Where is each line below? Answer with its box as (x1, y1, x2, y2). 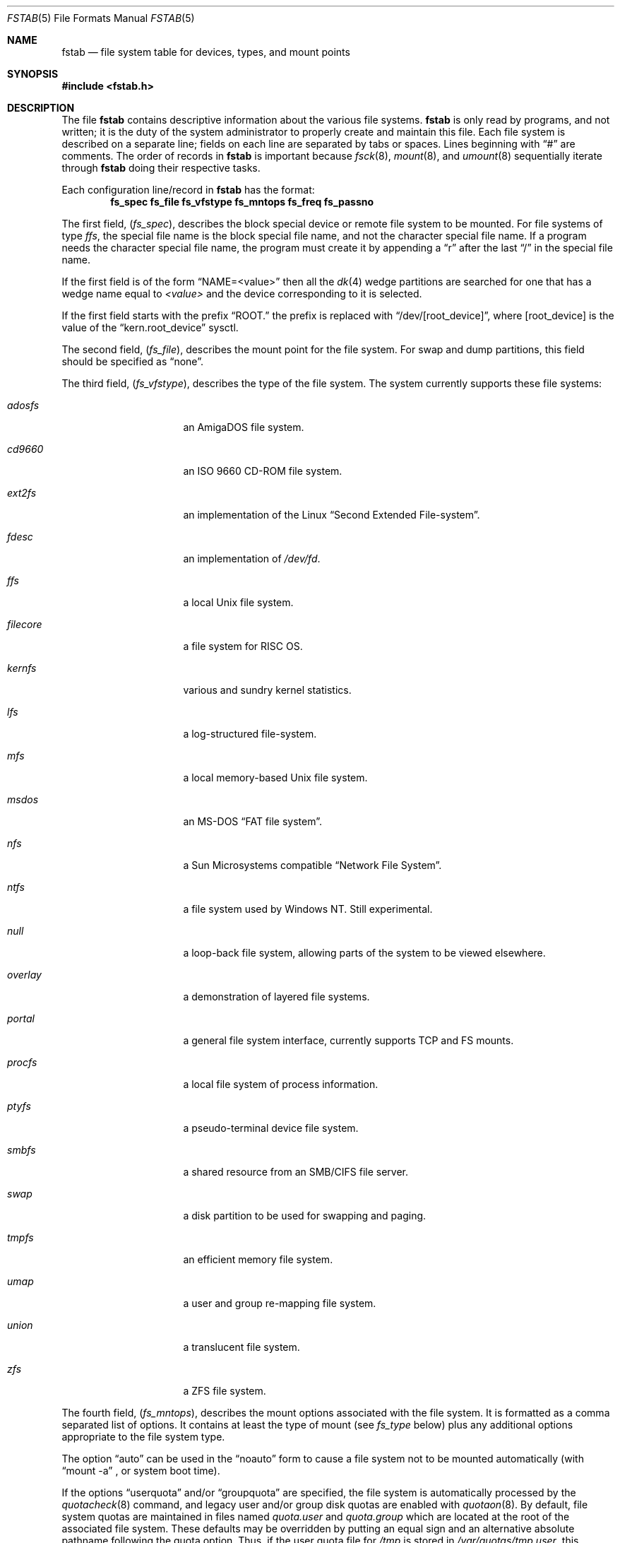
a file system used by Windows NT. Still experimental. (183, 903, 433, 915)
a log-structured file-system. (183, 728, 317, 740)
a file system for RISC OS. (183, 640, 303, 652)
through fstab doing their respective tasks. (61, 162, 261, 174)
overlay (7, 969, 42, 981)
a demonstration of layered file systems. (183, 991, 370, 1003)
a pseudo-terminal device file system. (183, 1122, 359, 1134)
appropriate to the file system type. (61, 1431, 225, 1443)
